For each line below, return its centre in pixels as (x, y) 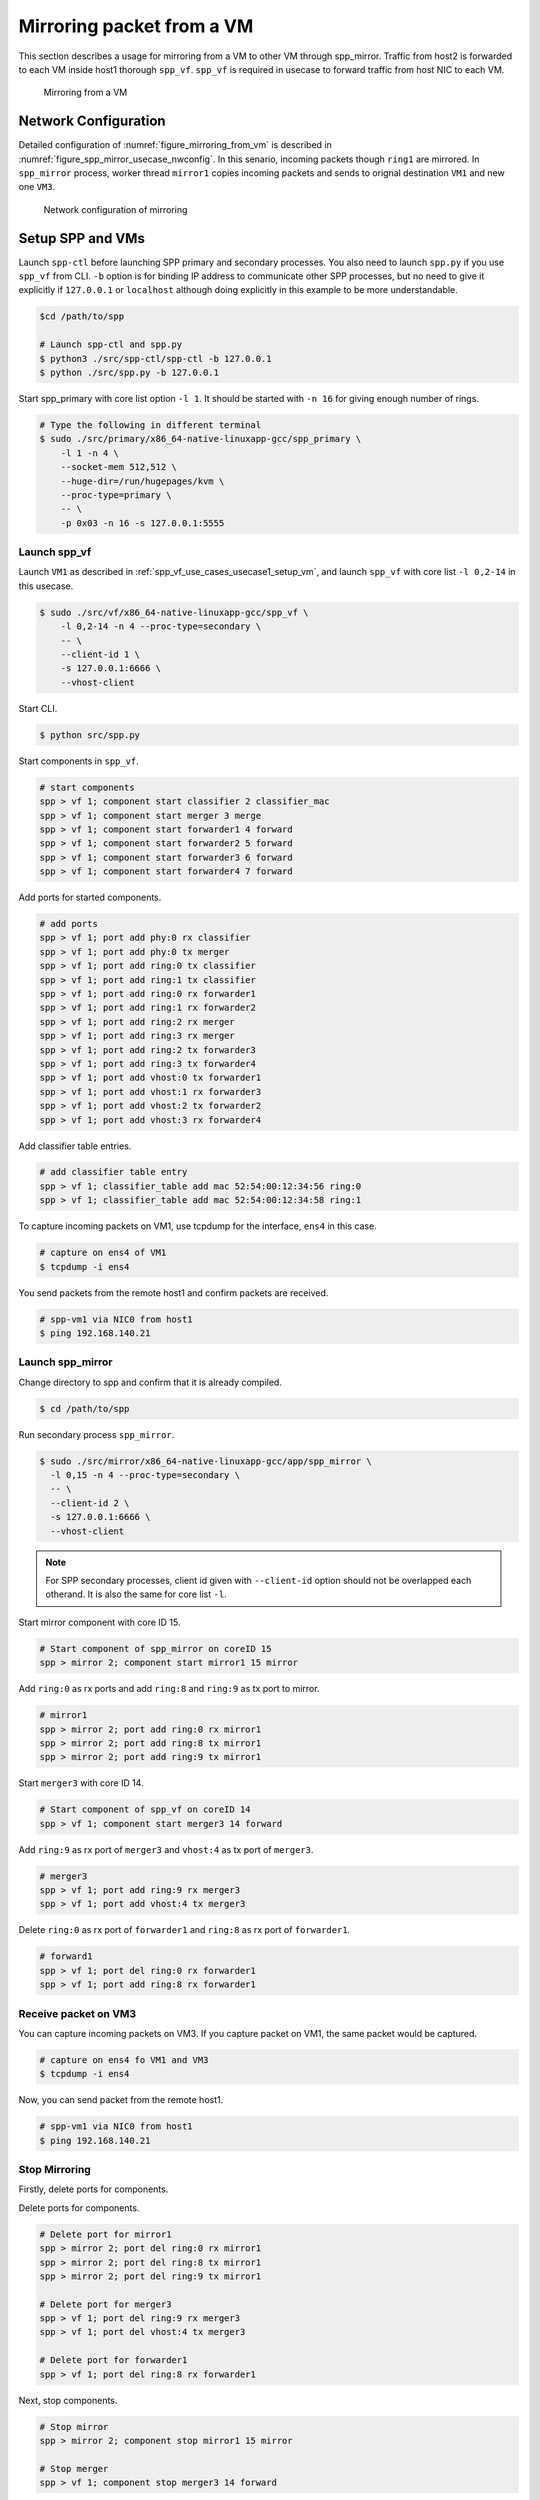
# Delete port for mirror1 (105, 2234)
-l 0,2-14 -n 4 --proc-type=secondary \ (161, 626)
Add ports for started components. (90, 897)
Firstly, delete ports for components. (93, 2189)
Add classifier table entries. (75, 1146)
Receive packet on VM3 (77, 2013)
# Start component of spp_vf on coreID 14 (145, 1809)
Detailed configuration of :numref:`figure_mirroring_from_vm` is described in (175, 145)
